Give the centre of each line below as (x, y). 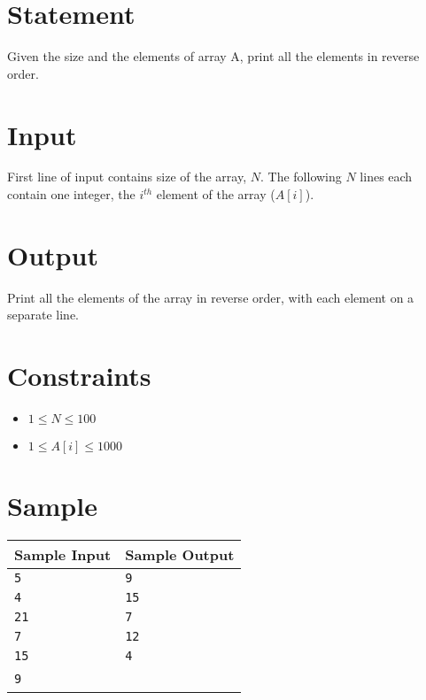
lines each (386, 177)
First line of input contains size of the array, (127, 177)
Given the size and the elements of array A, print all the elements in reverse (213, 56)
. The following (301, 177)
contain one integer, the (71, 194)
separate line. (43, 315)
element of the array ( (216, 194)
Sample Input (63, 555)
